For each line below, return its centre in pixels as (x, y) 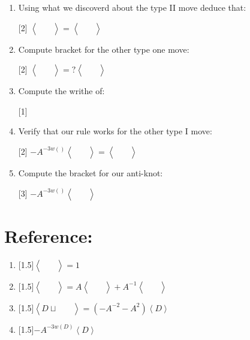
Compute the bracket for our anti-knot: (91, 172)
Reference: (49, 235)
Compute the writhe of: (61, 91)
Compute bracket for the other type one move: (104, 49)
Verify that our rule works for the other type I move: (115, 131)
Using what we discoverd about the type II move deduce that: (132, 7)
